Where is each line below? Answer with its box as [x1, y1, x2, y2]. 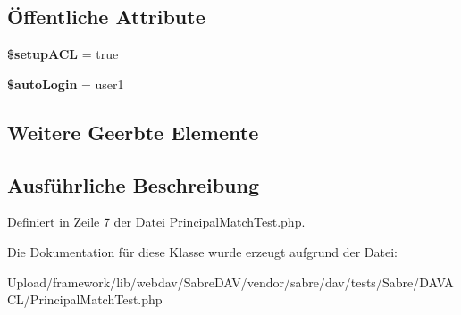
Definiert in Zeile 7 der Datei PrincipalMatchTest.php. [7, 212, 306, 231]
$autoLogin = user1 [7, 74, 124, 93]
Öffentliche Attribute [7, 3, 205, 30]
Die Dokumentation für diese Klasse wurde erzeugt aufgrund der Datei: [7, 242, 398, 261]
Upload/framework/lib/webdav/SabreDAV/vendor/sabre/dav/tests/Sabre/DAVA [7, 272, 454, 291]
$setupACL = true [7, 45, 119, 63]
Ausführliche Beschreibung [7, 170, 259, 198]
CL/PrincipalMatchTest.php [7, 290, 163, 309]
